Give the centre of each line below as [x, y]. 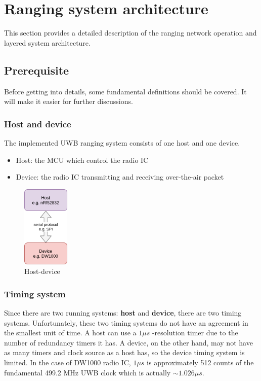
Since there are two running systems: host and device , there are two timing [123, 312]
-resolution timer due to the [195, 333]
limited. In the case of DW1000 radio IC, [68, 362]
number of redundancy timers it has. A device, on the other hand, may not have [128, 342]
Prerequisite [37, 70]
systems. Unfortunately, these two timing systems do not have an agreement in [126, 322]
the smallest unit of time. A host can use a [70, 333]
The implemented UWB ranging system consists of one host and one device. [122, 142]
